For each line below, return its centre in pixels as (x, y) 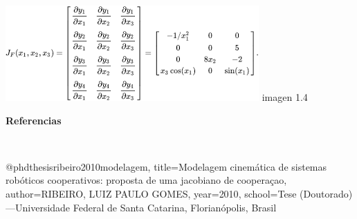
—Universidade (38, 207)
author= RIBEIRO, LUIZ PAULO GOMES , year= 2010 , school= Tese (151, 193)
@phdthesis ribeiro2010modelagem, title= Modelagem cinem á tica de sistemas (166, 166)
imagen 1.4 (285, 97)
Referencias (34, 120)
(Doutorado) (326, 193)
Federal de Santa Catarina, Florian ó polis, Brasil (175, 207)
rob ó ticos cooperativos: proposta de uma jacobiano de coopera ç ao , (146, 180)
